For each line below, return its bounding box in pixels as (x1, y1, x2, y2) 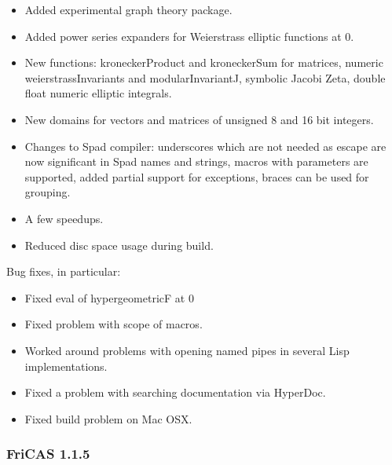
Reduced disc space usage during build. (24, 236, 214, 253)
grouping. (24, 184, 71, 200)
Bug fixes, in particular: (6, 263, 121, 280)
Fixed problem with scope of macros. (24, 316, 203, 332)
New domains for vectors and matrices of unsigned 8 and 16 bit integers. (24, 111, 374, 127)
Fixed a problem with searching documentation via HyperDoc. (24, 384, 326, 401)
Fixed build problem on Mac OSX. (24, 410, 192, 427)
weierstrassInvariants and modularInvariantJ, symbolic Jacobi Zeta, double (24, 69, 386, 86)
